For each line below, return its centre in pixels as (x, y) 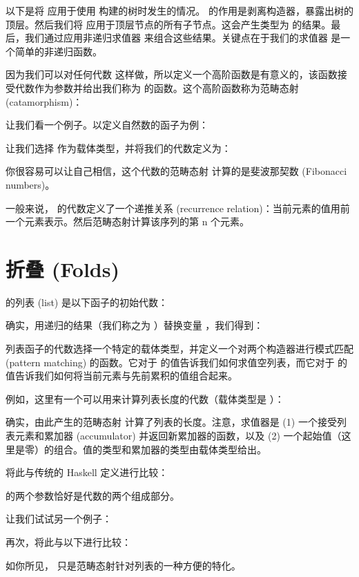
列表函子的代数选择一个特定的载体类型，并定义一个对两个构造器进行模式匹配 (179, 349)
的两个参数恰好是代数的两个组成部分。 (93, 495)
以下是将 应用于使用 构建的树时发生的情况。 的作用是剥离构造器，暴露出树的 (179, 10)
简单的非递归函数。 (58, 51)
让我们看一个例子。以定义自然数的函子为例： (107, 125)
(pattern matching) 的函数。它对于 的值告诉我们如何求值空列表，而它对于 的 (177, 362)
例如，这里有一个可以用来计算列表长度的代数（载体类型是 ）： (145, 398)
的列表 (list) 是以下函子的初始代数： (87, 302)
